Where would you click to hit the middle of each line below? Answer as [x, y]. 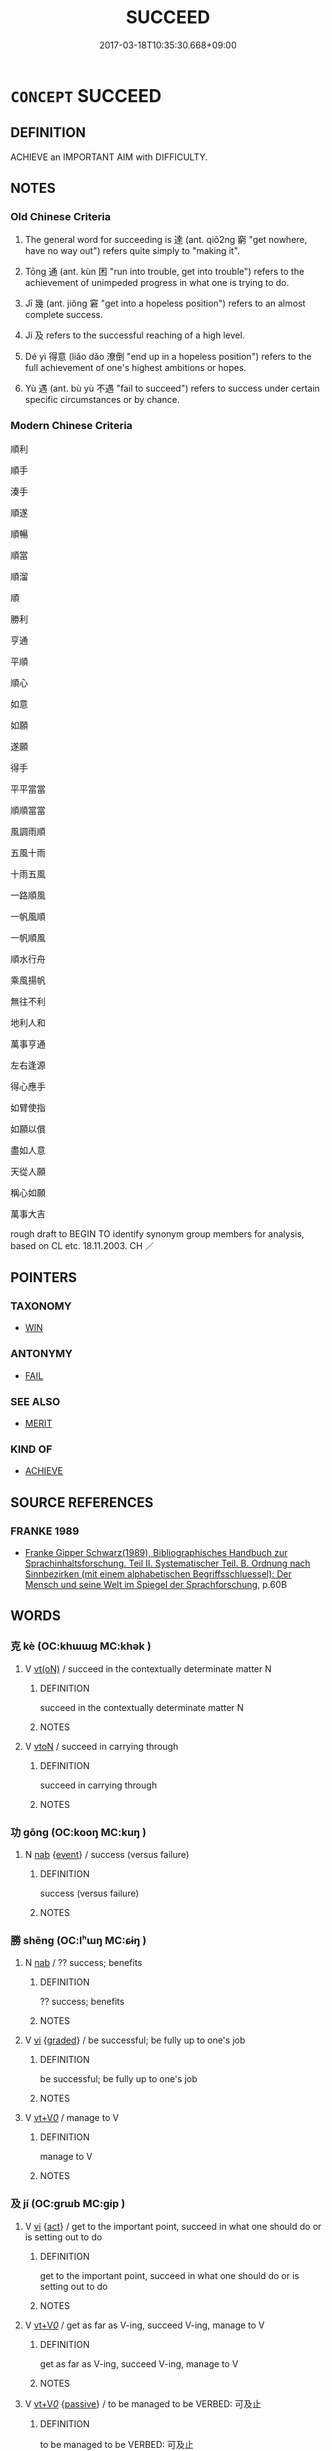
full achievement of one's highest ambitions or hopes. [135, 368]
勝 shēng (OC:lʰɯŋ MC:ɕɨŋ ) [78, 1940]
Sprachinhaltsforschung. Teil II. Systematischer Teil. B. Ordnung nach [167, 1563]
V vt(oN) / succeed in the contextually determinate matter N [148, 1668]
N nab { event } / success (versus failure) [107, 1854]
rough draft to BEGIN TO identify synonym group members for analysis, [157, 1233]
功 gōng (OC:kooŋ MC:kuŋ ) [78, 1832]
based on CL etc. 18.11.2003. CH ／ [82, 1245]
